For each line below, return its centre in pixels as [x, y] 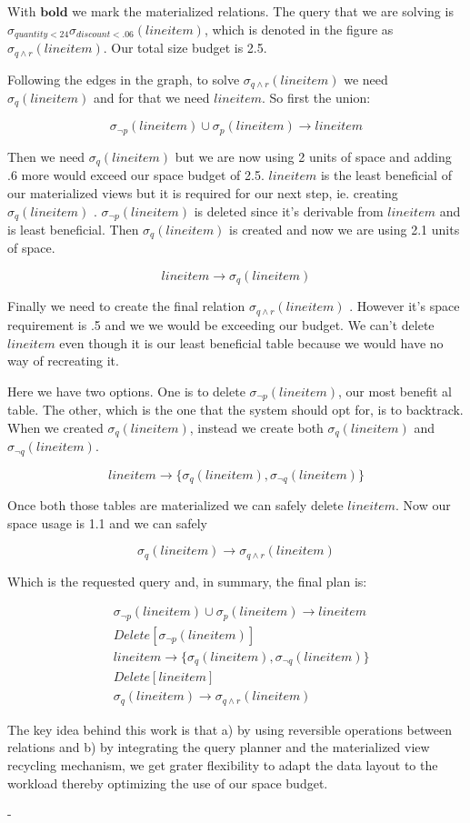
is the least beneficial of [386, 175]
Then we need [46, 156]
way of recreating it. [63, 361]
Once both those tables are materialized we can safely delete [175, 505]
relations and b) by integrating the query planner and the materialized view [219, 747]
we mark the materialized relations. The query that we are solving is [263, 11]
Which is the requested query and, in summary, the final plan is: [187, 581]
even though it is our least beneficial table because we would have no [251, 342]
